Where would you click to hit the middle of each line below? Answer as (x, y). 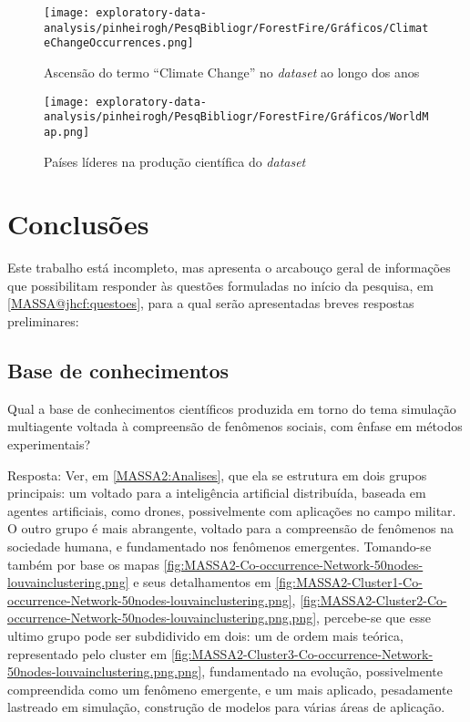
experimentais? (49, 444)
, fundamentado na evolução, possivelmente (322, 671)
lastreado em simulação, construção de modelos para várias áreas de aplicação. (226, 707)
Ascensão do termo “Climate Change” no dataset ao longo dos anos (232, 72)
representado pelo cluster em (87, 653)
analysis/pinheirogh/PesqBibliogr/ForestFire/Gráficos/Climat (236, 28)
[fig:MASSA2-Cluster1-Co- (349, 582)
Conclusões (78, 224)
